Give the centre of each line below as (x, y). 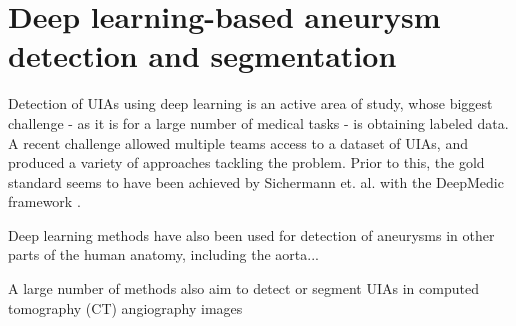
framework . (44, 201)
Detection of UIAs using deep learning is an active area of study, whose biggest (250, 103)
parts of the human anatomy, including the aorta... (163, 254)
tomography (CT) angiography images (125, 307)
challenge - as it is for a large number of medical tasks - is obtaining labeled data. (258, 122)
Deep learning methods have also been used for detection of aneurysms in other (251, 234)
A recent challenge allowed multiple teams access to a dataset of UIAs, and (238, 142)
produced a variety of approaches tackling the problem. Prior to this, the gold (246, 162)
